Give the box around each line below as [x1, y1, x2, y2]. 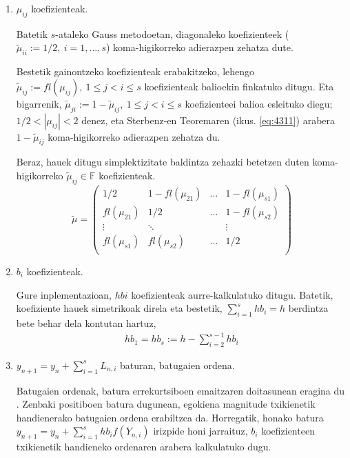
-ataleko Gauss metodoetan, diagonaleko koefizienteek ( [55, 26, 289, 41]
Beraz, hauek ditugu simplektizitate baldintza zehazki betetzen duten [16, 155, 309, 169]
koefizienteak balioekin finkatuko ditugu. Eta [144, 79, 334, 93]
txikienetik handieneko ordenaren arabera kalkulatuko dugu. [16, 439, 271, 454]
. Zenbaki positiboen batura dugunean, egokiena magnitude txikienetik [16, 397, 316, 411]
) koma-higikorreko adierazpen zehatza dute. [105, 40, 294, 54]
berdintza [288, 301, 329, 315]
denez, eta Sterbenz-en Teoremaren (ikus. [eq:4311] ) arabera [81, 112, 336, 127]
